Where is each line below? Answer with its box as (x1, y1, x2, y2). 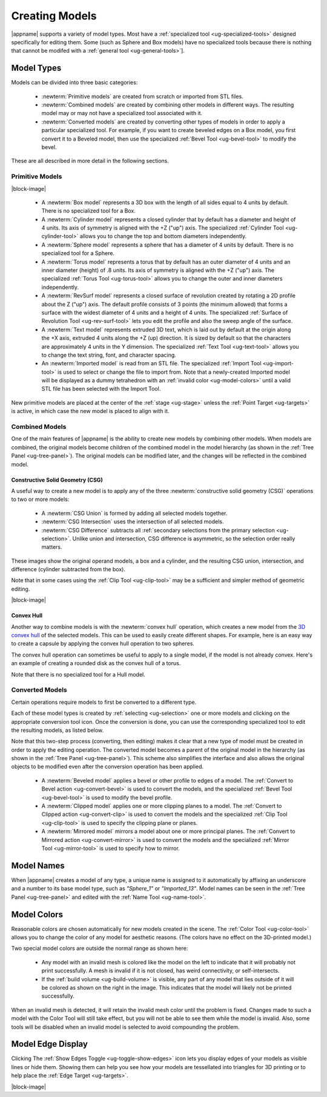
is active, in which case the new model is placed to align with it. (11, 408, 170, 415)
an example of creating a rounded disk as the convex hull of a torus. (11, 660, 181, 667)
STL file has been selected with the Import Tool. (41, 385, 161, 393)
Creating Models (11, 9, 97, 22)
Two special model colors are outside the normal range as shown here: (11, 945, 188, 952)
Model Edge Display (11, 1039, 88, 1049)
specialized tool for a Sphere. (41, 250, 115, 257)
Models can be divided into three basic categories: (11, 79, 138, 86)
